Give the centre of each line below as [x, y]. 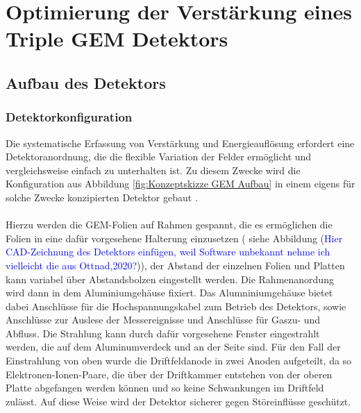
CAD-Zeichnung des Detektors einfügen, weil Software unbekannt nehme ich [168, 252]
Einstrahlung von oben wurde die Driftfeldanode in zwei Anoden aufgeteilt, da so [179, 361]
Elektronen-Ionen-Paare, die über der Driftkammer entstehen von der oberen [169, 374]
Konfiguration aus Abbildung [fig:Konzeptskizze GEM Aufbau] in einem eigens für [180, 184]
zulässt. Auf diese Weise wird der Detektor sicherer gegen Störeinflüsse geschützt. [178, 401]
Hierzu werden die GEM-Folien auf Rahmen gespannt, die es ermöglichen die [169, 225]
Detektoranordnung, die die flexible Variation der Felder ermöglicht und [159, 157]
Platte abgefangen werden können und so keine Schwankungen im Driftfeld [165, 388]
